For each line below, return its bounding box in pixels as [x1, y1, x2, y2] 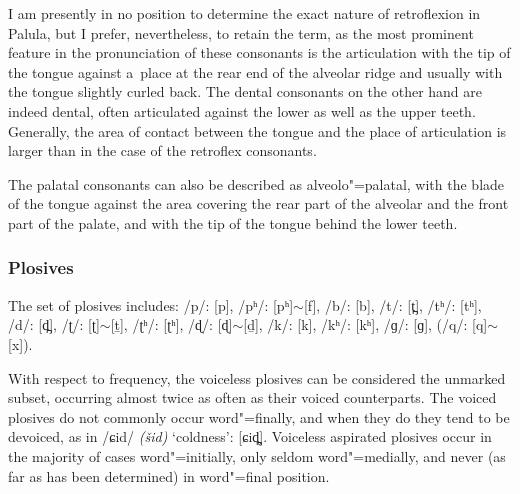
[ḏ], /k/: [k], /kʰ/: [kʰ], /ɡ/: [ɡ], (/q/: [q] [243, 314, 488, 335]
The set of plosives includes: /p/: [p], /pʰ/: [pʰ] [8, 294, 294, 315]
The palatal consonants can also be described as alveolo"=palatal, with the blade [8, 173, 505, 194]
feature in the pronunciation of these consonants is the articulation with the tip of [8, 42, 511, 63]
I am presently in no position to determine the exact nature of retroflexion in [8, 3, 481, 23]
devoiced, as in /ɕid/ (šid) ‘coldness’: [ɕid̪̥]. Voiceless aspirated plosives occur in [8, 426, 492, 447]
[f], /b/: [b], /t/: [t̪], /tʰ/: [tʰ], [303, 294, 482, 315]
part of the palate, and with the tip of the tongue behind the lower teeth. [8, 212, 458, 233]
